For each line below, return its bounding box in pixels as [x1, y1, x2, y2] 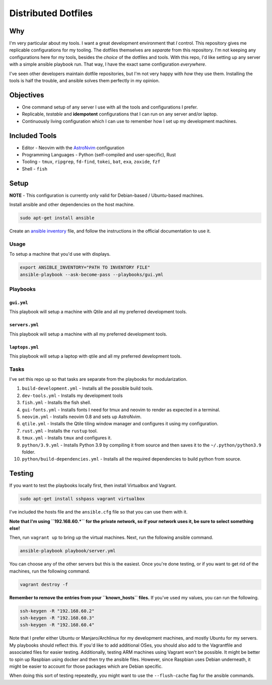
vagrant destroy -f [20, 582, 68, 587]
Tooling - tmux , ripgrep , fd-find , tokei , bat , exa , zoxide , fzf [22, 159, 161, 165]
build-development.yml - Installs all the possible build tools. [22, 385, 154, 391]
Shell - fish [22, 165, 48, 172]
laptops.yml [9, 344, 39, 350]
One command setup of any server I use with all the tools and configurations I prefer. [22, 104, 198, 110]
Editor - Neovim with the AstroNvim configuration [22, 144, 124, 151]
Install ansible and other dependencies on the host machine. [9, 202, 134, 208]
